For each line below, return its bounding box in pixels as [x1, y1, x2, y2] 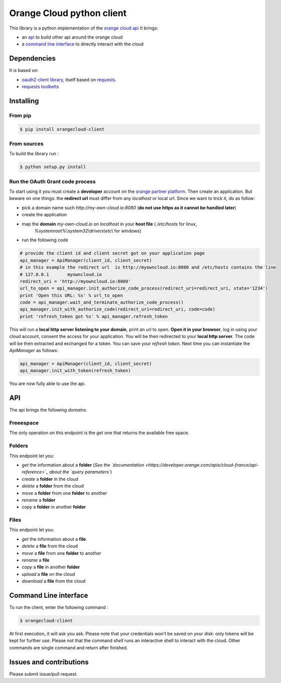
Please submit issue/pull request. [9, 671, 78, 677]
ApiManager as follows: [9, 348, 59, 354]
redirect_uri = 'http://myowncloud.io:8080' [20, 278, 131, 284]
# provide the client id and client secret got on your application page [20, 250, 205, 256]
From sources [9, 140, 44, 147]
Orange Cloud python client [9, 8, 127, 19]
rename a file [22, 557, 50, 563]
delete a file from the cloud [22, 543, 78, 549]
